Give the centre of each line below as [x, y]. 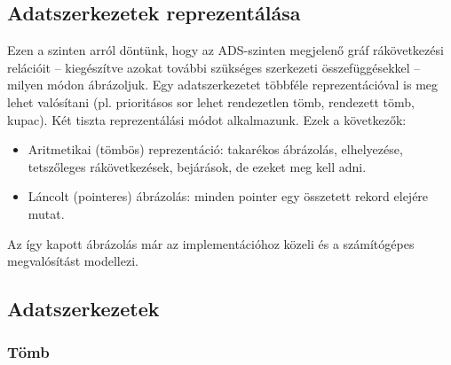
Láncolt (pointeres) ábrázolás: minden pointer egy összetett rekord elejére [228, 196]
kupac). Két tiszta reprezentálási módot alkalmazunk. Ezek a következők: [207, 119]
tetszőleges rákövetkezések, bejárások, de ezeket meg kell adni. [197, 166]
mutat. [46, 213]
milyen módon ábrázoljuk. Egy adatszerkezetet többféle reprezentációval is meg [223, 85]
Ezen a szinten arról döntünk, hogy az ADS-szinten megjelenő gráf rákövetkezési [225, 50]
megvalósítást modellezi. [73, 261]
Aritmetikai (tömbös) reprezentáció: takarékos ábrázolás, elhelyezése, [215, 149]
